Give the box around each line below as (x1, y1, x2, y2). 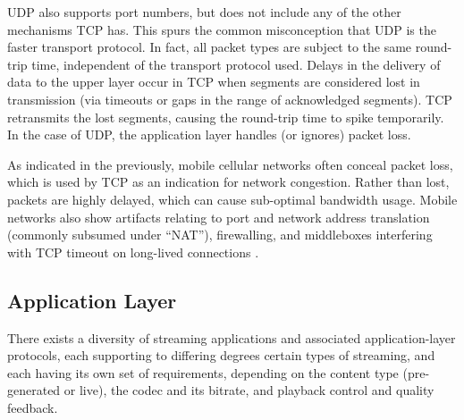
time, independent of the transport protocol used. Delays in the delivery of (31, 55, 441, 73)
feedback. (7, 398, 58, 416)
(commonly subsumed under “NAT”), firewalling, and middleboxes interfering (7, 225, 433, 244)
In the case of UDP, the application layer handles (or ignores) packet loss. (7, 125, 411, 144)
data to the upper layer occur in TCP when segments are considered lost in (7, 72, 420, 91)
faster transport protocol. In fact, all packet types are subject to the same (7, 38, 412, 56)
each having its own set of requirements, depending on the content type (7, 363, 399, 382)
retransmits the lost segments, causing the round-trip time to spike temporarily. (7, 107, 444, 126)
